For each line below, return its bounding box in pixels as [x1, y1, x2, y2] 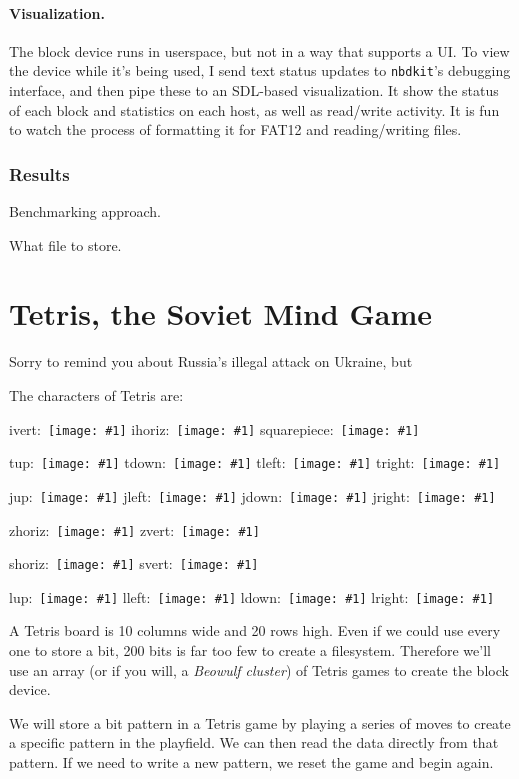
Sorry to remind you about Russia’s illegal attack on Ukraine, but [9, 351, 413, 372]
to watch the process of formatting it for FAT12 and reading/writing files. [9, 119, 462, 140]
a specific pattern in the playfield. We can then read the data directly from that [9, 732, 499, 753]
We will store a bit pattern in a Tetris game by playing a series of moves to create [9, 712, 511, 733]
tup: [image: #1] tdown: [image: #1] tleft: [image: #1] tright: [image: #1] [9, 452, 501, 473]
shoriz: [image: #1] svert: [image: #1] [9, 553, 259, 574]
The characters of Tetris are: [9, 384, 184, 405]
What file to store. [9, 234, 122, 255]
